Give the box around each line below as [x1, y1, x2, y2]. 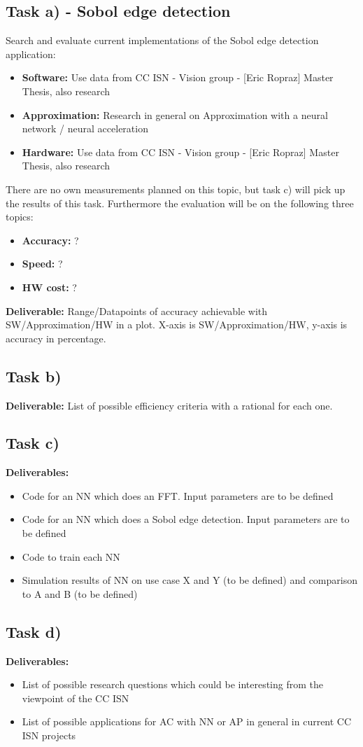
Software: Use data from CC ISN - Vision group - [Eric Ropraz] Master [22, 70, 334, 85]
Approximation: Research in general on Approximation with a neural [22, 107, 328, 122]
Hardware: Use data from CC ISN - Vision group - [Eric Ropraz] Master [22, 144, 339, 159]
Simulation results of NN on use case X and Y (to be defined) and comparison [22, 573, 357, 587]
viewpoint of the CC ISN [22, 690, 129, 705]
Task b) [6, 365, 62, 386]
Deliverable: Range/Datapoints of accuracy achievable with [6, 303, 268, 318]
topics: [6, 209, 34, 224]
